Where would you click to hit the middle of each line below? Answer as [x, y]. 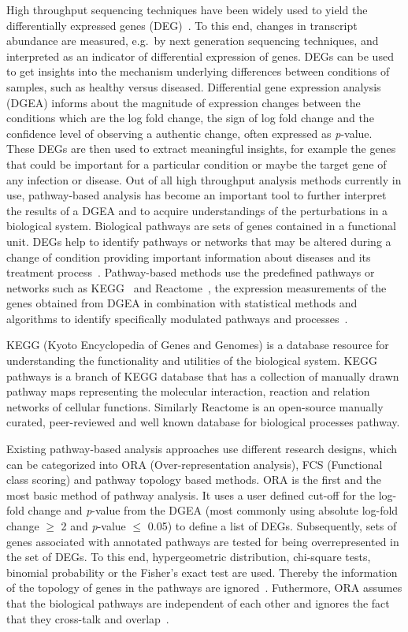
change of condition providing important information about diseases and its [189, 257]
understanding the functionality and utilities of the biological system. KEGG [192, 361]
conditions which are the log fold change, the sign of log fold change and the [190, 118]
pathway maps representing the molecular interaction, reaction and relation [188, 391]
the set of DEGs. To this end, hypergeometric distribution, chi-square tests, [189, 557]
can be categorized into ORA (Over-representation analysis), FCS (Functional [195, 464]
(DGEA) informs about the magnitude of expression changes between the [184, 102]
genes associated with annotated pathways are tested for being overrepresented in [203, 541]
